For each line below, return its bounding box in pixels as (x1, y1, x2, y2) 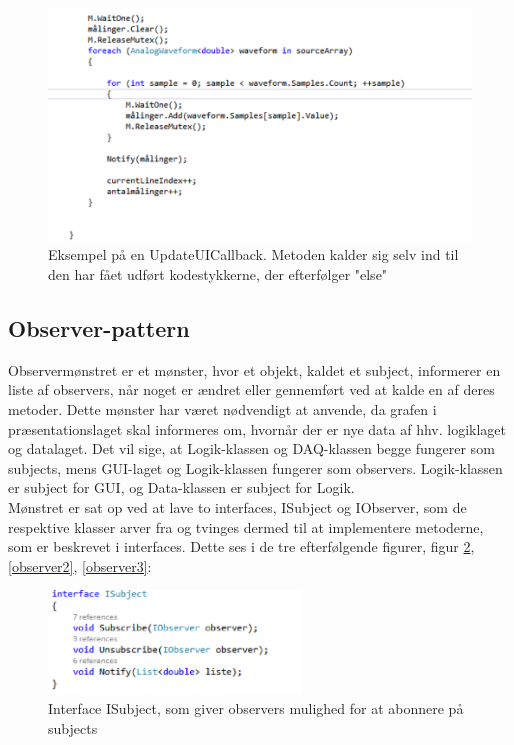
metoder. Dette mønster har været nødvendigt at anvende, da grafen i (8, 398, 437, 419)
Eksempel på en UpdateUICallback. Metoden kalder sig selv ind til (48, 244, 459, 265)
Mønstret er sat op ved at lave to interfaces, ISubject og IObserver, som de (8, 496, 467, 517)
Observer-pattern (8, 312, 190, 343)
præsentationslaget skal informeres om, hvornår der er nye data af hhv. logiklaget (8, 418, 506, 439)
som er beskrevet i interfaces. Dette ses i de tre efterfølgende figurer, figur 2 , (8, 536, 475, 557)
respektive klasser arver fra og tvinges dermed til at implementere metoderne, (8, 516, 484, 537)
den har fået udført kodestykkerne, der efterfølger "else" (48, 263, 388, 284)
